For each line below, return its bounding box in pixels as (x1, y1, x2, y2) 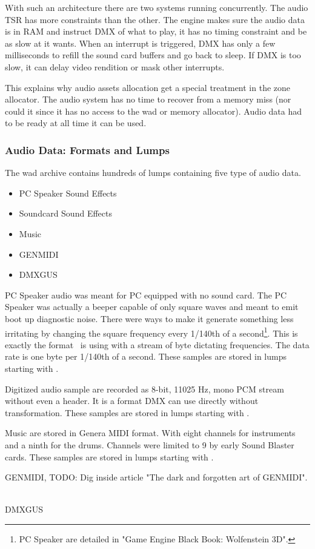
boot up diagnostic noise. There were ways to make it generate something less (5, 312, 294, 325)
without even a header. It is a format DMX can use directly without (5, 394, 259, 407)
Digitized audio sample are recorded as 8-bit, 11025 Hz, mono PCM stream (5, 382, 284, 395)
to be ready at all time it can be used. (5, 116, 147, 129)
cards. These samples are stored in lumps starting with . (5, 450, 214, 463)
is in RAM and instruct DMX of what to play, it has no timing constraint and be (5, 25, 307, 38)
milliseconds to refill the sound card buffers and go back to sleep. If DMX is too (5, 49, 301, 61)
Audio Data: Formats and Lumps (5, 142, 170, 157)
